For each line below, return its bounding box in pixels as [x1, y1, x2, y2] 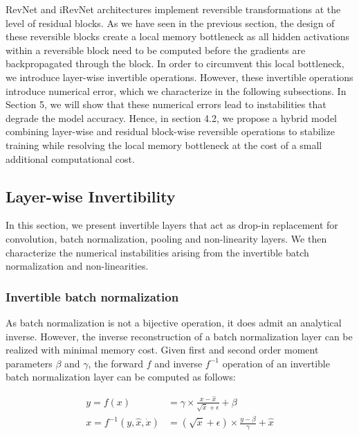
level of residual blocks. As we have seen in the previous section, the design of [6, 15, 335, 30]
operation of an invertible [222, 356, 330, 370]
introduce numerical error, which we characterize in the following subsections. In [6, 83, 347, 98]
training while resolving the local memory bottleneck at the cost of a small [6, 137, 322, 152]
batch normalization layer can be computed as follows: [6, 369, 236, 384]
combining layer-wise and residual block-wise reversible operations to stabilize [6, 124, 335, 139]
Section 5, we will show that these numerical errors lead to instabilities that [6, 97, 326, 112]
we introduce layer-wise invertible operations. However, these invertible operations [6, 69, 353, 84]
